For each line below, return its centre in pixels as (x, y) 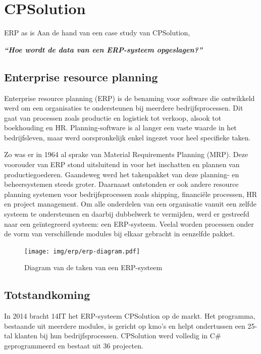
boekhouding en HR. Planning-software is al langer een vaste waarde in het (120, 128)
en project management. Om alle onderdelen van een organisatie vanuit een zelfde (130, 204)
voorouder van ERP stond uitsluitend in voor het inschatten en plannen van (122, 164)
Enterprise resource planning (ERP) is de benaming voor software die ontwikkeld (129, 98)
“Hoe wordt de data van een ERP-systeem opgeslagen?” (103, 49)
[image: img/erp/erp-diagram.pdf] (82, 251)
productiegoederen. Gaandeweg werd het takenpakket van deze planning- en (122, 174)
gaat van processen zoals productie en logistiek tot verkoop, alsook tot (113, 117)
